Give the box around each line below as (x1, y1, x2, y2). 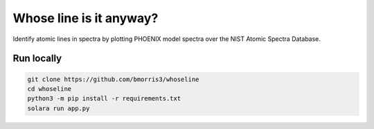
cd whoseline (27, 85, 72, 93)
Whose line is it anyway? (12, 10, 159, 26)
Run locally (12, 53, 62, 64)
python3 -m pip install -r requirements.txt (27, 94, 181, 103)
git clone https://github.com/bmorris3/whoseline (27, 75, 199, 83)
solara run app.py (27, 104, 90, 112)
